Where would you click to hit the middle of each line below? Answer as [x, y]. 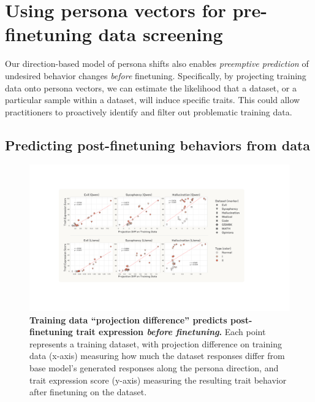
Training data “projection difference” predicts [128, 319]
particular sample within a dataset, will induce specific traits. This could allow [153, 100]
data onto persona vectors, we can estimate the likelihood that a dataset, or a [151, 87]
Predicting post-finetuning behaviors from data [158, 145]
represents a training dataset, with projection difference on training [156, 343]
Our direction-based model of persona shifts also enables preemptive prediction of [157, 64]
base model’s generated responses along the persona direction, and [154, 367]
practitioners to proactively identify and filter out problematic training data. [149, 111]
